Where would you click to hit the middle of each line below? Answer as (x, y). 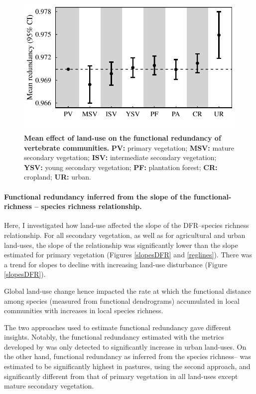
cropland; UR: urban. (58, 177)
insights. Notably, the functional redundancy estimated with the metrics (114, 337)
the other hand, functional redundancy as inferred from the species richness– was (128, 356)
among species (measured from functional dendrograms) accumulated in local (122, 300)
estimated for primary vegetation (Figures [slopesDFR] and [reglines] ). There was (128, 255)
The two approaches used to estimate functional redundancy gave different (118, 327)
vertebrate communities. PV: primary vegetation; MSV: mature (129, 147)
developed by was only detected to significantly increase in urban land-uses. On (125, 346)
